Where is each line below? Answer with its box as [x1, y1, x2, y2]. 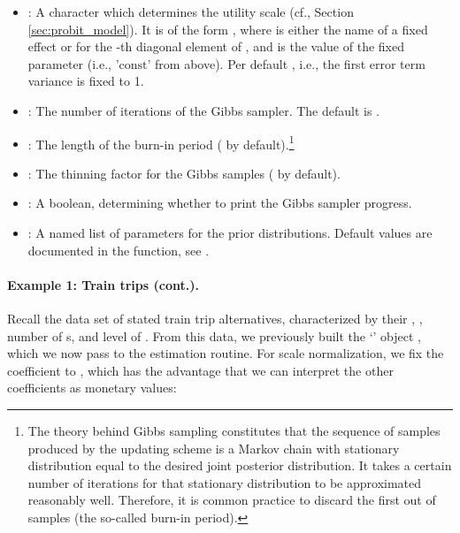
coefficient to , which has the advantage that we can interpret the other [7, 361, 394, 379]
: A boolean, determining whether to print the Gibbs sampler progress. [27, 194, 412, 212]
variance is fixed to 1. [27, 72, 144, 90]
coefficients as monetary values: [7, 378, 177, 397]
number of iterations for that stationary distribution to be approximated [27, 473, 422, 491]
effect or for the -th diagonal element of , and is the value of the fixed [27, 37, 404, 56]
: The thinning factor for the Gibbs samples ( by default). [27, 164, 341, 182]
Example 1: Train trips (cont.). [7, 275, 199, 293]
